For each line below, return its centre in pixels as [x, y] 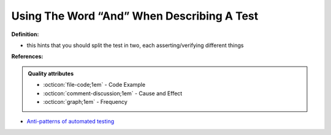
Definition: [25, 34]
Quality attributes [51, 73]
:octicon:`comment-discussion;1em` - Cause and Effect [113, 93]
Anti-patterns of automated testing [70, 122]
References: [27, 57]
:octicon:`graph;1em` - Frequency [86, 101]
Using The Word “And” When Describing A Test [135, 16]
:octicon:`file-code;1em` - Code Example [94, 85]
